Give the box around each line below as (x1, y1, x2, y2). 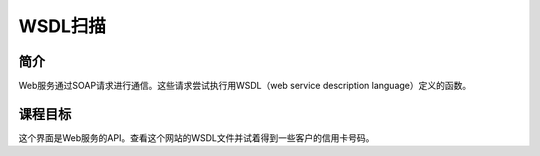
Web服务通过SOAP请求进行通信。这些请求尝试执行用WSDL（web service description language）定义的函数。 (18, 80, 472, 92)
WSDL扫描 (18, 15, 107, 37)
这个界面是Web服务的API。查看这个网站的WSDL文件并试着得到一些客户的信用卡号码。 (18, 131, 375, 144)
